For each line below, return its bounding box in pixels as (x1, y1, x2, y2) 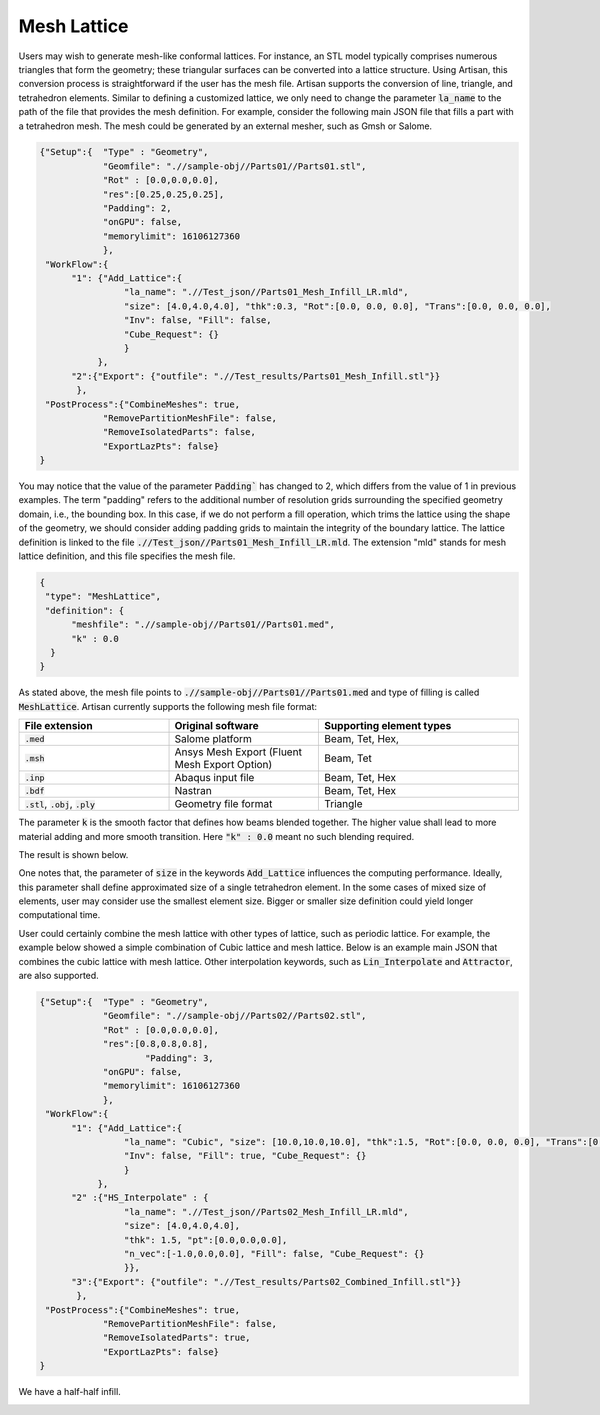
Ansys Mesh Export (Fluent (174, 745, 302, 759)
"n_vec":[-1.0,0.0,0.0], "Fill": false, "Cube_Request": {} (123, 1248, 425, 1260)
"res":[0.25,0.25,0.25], (102, 188, 225, 200)
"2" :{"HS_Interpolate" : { (71, 1192, 209, 1204)
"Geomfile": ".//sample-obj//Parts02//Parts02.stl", (102, 1010, 367, 1022)
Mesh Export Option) (174, 758, 273, 772)
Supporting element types (324, 719, 452, 733)
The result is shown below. (18, 848, 129, 860)
